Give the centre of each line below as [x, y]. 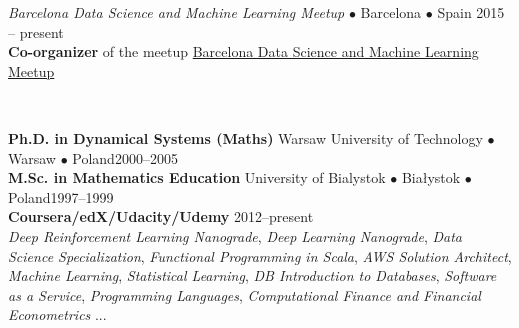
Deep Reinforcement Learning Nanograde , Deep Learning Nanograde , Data [235, 235]
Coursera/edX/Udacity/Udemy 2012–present [161, 216]
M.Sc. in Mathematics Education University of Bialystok [197, 177]
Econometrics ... [57, 314]
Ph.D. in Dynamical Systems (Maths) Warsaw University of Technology [245, 137]
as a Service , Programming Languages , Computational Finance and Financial [244, 294]
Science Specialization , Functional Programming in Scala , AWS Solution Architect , [260, 255]
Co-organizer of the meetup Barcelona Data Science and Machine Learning [243, 51]
